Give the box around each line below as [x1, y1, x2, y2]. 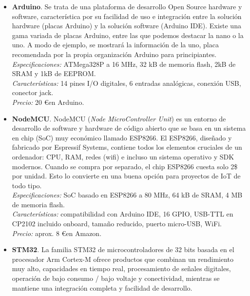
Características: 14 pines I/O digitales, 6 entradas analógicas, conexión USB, [12, 78, 241, 88]
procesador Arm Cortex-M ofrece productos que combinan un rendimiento [12, 254, 234, 264]
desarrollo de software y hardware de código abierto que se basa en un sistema [12, 123, 246, 133]
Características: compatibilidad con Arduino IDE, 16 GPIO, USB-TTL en [12, 209, 233, 219]
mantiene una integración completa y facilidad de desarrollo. [12, 282, 192, 293]
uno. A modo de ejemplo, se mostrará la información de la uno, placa [12, 39, 219, 50]
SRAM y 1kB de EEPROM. [12, 68, 96, 79]
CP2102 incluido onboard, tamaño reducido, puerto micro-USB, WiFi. [12, 218, 222, 229]
